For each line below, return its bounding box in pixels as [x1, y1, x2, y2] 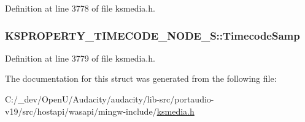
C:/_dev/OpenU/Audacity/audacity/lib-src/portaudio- [5, 93, 214, 105]
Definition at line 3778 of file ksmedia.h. [5, 2, 155, 14]
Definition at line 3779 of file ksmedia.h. [5, 51, 155, 64]
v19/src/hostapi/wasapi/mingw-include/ [5, 104, 157, 117]
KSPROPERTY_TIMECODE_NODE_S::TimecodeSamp [5, 27, 300, 43]
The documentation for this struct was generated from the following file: [5, 72, 277, 85]
